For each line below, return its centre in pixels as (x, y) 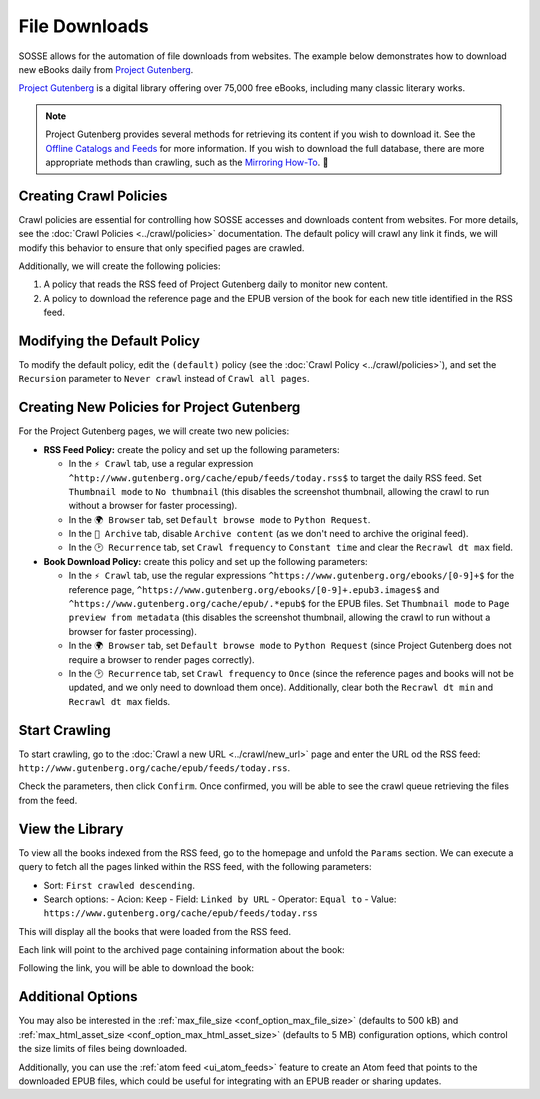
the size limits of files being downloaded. (103, 1049)
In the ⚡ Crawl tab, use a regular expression (161, 464)
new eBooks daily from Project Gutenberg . (106, 69)
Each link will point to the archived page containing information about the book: (181, 950)
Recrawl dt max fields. (119, 701)
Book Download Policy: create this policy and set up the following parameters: (206, 561)
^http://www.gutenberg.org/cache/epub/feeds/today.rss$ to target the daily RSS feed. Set (275, 477)
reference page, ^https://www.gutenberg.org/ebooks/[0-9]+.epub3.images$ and (254, 589)
